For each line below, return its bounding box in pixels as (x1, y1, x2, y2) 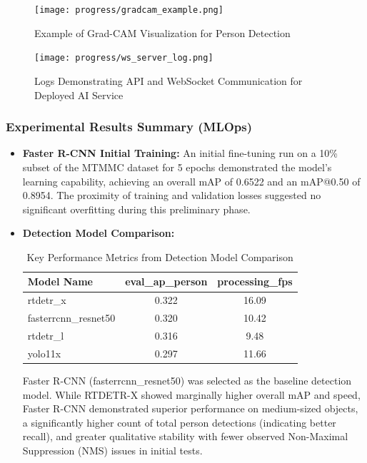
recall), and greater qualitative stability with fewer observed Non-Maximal (22, 429, 348, 444)
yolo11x (27, 345, 61, 360)
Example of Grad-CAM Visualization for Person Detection (34, 25, 291, 40)
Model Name (27, 274, 93, 289)
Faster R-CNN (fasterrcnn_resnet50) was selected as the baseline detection (22, 372, 352, 387)
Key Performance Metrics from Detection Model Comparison (26, 249, 293, 264)
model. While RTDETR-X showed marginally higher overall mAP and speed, (22, 387, 361, 402)
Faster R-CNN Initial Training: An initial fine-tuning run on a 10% (22, 146, 338, 161)
